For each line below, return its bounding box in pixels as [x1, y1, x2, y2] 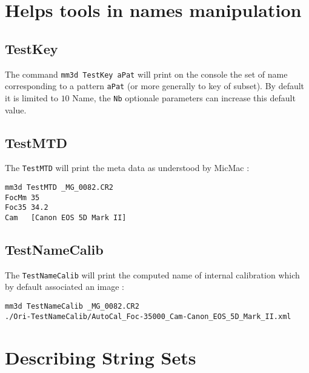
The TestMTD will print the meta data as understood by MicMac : [5, 161, 250, 174]
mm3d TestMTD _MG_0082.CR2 [5, 183, 113, 192]
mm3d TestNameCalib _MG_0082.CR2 [5, 302, 139, 311]
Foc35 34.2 [5, 203, 48, 212]
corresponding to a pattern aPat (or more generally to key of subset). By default [5, 79, 305, 92]
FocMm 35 [5, 193, 40, 202]
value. [5, 103, 27, 116]
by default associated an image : [5, 280, 124, 293]
